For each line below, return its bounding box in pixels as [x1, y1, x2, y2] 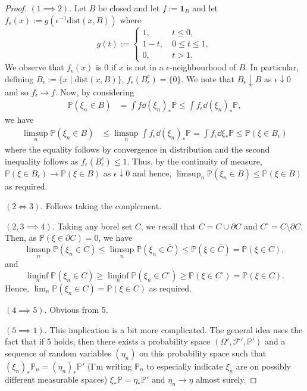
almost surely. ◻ [196, 373, 257, 385]
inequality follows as [5, 154, 79, 167]
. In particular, [245, 61, 299, 73]
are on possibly [236, 359, 291, 372]
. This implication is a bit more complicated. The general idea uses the [44, 323, 303, 336]
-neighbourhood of [170, 61, 236, 73]
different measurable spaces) [5, 373, 108, 385]
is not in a [126, 61, 164, 73]
